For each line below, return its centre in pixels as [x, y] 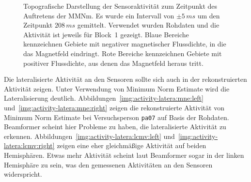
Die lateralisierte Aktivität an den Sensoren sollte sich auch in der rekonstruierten [125, 79]
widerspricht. [23, 174]
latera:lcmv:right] [29, 145]
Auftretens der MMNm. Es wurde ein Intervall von [99, 15]
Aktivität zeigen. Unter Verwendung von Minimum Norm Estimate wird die [117, 88]
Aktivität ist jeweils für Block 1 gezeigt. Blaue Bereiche [106, 34]
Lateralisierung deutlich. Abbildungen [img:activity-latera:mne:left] [104, 98]
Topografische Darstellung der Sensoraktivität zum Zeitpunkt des [120, 6]
